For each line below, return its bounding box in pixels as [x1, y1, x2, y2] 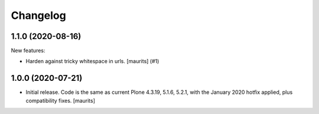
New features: [11, 47, 45, 54]
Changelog [11, 9, 66, 22]
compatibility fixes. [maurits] [25, 97, 96, 104]
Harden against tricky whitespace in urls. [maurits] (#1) [25, 58, 159, 65]
